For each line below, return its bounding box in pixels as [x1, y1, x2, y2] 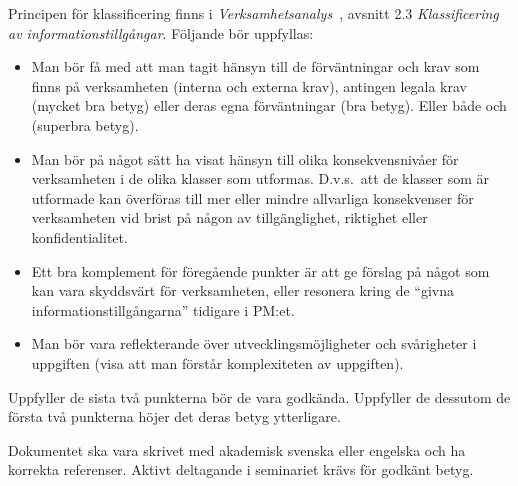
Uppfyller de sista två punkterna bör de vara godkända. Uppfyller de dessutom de [8, 386, 511, 407]
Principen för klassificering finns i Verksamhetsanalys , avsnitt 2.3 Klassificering [8, 3, 499, 23]
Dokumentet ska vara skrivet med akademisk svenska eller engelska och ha [8, 439, 466, 460]
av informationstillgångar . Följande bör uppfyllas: [8, 22, 314, 43]
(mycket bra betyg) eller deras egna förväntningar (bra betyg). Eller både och [31, 95, 507, 116]
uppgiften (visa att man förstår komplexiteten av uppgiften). [31, 352, 404, 373]
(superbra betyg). [31, 114, 139, 135]
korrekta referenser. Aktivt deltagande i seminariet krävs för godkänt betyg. [8, 459, 474, 480]
